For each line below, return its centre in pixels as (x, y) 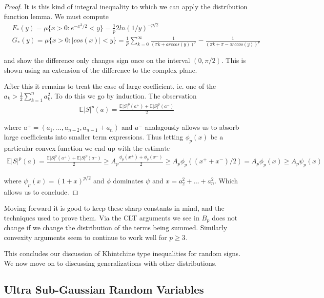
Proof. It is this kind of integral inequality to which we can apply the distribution (126, 6)
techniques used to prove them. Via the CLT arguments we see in (102, 217)
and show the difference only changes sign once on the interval (97, 60)
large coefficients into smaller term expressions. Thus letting (94, 136)
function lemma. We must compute (56, 16)
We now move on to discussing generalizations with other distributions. (111, 263)
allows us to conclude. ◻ (41, 191)
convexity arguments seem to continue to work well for (86, 237)
